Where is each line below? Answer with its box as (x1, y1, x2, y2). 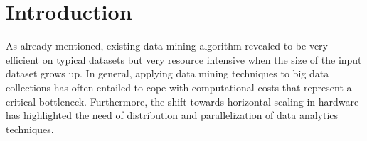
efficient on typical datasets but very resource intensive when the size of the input (6, 52, 362, 67)
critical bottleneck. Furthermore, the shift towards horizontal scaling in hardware (6, 94, 359, 108)
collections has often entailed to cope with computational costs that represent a (6, 79, 352, 94)
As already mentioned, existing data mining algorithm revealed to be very (6, 38, 328, 53)
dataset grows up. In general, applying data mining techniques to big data (6, 66, 329, 81)
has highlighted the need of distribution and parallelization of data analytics (6, 108, 339, 123)
